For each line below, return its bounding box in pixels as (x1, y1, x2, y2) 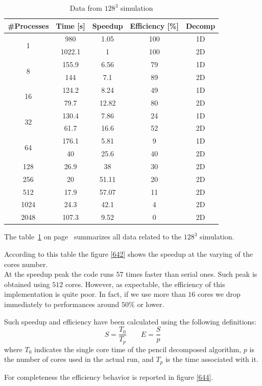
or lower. (137, 298, 164, 309)
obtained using (4, 278, 50, 289)
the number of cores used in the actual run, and (4, 354, 154, 364)
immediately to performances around (4, 298, 120, 309)
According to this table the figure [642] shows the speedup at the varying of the (4, 248, 253, 259)
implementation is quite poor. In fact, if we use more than (4, 289, 186, 299)
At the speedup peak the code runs (4, 269, 114, 279)
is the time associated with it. (165, 354, 258, 364)
